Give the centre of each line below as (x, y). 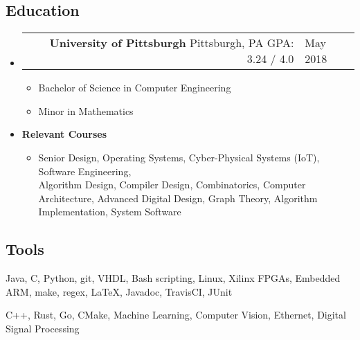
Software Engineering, (85, 171)
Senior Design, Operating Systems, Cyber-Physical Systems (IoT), (179, 157)
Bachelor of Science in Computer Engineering (135, 88)
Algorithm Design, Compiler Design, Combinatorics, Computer (172, 185)
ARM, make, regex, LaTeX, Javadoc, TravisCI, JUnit (119, 291)
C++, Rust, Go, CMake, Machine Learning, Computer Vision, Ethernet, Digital (176, 315)
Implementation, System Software (110, 212)
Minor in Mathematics (86, 110)
